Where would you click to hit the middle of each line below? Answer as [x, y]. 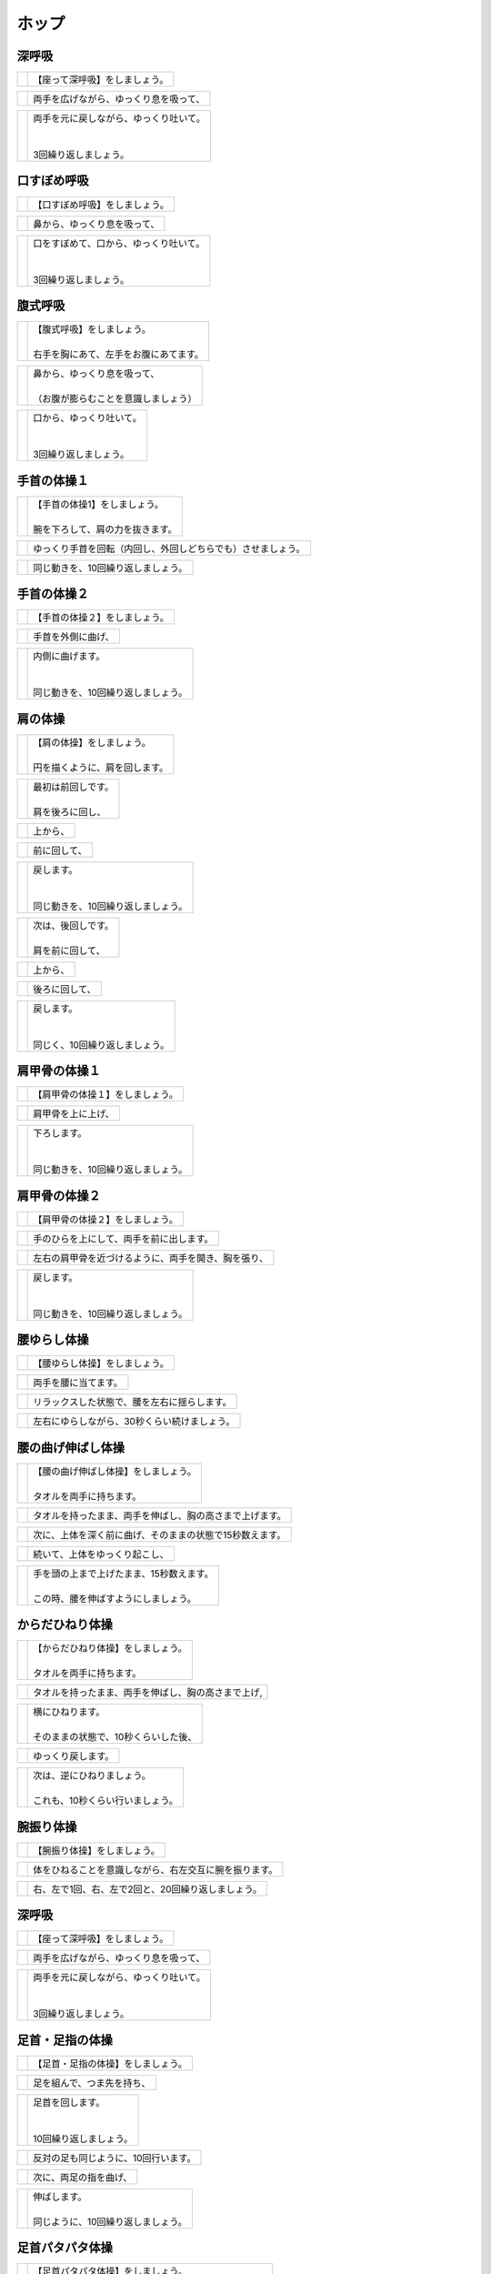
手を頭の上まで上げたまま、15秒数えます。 [123, 1574]
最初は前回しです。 [74, 787]
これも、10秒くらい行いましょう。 [106, 1801]
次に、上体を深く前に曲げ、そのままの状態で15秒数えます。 [160, 1534]
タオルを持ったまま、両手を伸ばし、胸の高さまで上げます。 [160, 1515]
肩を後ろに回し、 [70, 811]
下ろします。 [60, 1133]
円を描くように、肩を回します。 [101, 767]
